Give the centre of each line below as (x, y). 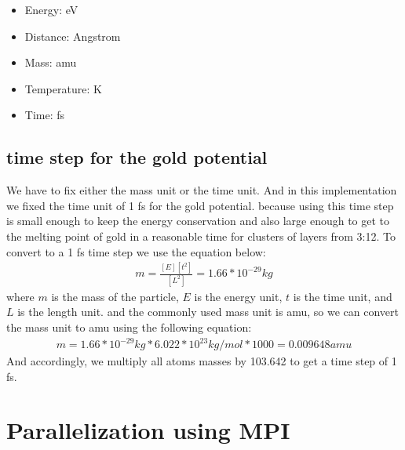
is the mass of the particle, (115, 296)
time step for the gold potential (137, 157)
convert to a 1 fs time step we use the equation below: (136, 251)
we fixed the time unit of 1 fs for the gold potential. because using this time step (200, 205)
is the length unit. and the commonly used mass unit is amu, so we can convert (208, 312)
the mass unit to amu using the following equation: (129, 327)
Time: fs (45, 115)
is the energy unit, (238, 296)
